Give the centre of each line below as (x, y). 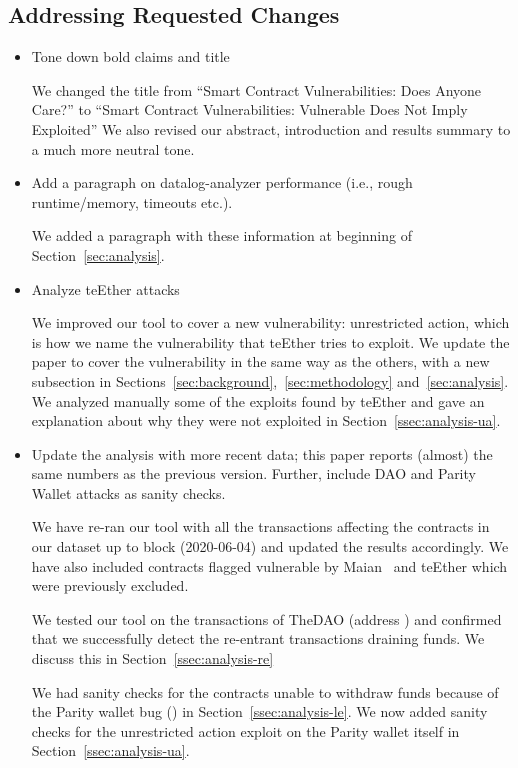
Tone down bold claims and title (130, 56)
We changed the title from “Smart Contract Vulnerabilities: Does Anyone (256, 89)
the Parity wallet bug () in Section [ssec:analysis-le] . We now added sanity (259, 711)
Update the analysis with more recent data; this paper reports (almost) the (262, 453)
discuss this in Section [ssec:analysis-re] (152, 658)
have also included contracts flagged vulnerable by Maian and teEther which (269, 565)
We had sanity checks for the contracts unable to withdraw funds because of (265, 691)
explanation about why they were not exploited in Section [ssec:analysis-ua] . (266, 420)
